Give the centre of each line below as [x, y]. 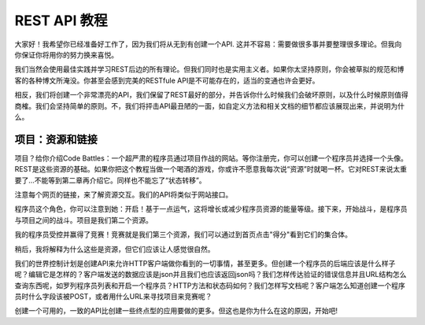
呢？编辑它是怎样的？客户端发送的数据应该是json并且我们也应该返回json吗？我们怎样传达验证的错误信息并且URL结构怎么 [211, 275]
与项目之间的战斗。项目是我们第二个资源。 [83, 220]
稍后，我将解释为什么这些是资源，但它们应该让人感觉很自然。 [115, 249]
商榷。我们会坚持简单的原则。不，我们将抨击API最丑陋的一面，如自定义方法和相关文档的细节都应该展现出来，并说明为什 [210, 105]
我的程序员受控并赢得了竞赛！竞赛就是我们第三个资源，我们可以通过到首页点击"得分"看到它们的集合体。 [183, 235]
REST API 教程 [61, 20]
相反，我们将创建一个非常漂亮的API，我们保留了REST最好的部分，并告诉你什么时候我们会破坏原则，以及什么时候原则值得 [211, 95]
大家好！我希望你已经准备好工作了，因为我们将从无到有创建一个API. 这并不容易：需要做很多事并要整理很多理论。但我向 [208, 44]
